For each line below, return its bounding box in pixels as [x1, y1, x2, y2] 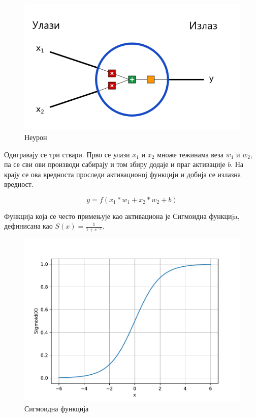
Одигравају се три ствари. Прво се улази [4, 149, 130, 159]
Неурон [24, 131, 47, 142]
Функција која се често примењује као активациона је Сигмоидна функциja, [4, 210, 240, 221]
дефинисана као [4, 220, 53, 231]
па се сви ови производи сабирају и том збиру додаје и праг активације [4, 159, 226, 170]
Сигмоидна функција [24, 403, 89, 413]
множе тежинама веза [157, 149, 223, 159]
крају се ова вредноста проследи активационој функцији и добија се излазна [4, 169, 241, 179]
